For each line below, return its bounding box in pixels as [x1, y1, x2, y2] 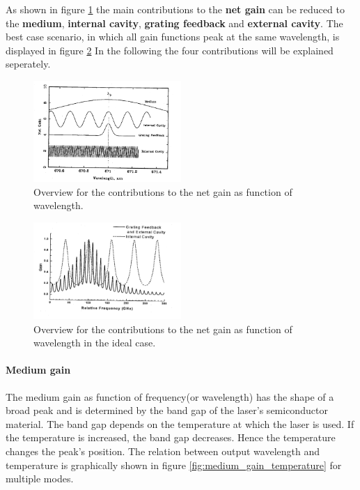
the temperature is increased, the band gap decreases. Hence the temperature [6, 430, 336, 445]
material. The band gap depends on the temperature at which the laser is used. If [6, 416, 354, 431]
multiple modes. [6, 471, 74, 486]
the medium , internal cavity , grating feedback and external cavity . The [6, 15, 343, 30]
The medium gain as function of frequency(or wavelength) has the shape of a [6, 389, 334, 404]
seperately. [6, 56, 51, 71]
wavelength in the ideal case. [33, 335, 156, 350]
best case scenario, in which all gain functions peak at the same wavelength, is [6, 29, 340, 44]
